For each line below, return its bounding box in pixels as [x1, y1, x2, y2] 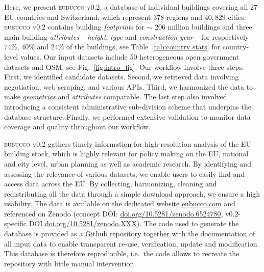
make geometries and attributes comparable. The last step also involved [4, 91, 227, 102]
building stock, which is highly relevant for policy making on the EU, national [4, 148, 249, 159]
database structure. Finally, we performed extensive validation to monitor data [4, 111, 251, 122]
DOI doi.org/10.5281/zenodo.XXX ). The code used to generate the [29, 218, 239, 229]
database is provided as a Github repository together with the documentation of [4, 228, 255, 239]
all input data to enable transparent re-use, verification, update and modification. [4, 238, 259, 249]
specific [4, 218, 27, 229]
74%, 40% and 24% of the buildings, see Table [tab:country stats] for [4, 41, 221, 52]
